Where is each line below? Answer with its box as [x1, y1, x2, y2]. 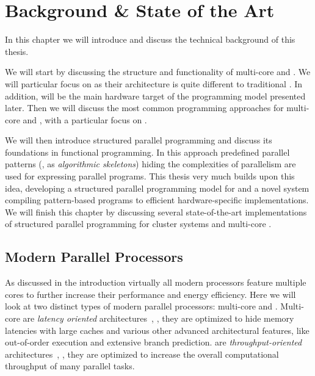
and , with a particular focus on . [23, 113, 147, 126]
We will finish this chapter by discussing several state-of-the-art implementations [5, 205, 307, 218]
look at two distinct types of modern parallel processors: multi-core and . [5, 300, 278, 313]
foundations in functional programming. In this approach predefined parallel [5, 145, 290, 158]
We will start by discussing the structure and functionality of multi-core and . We [5, 65, 311, 78]
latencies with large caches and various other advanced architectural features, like [5, 324, 310, 336]
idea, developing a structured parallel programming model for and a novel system [5, 181, 310, 194]
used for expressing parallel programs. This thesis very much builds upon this [5, 170, 295, 183]
